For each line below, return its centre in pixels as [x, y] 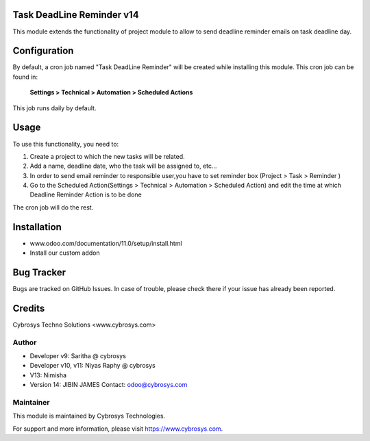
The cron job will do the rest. [53, 207]
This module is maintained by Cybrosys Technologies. [89, 416]
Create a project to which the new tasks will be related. [107, 156]
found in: [25, 77]
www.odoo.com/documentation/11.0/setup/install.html [106, 243]
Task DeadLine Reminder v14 [76, 15]
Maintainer [31, 403]
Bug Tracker [39, 272]
